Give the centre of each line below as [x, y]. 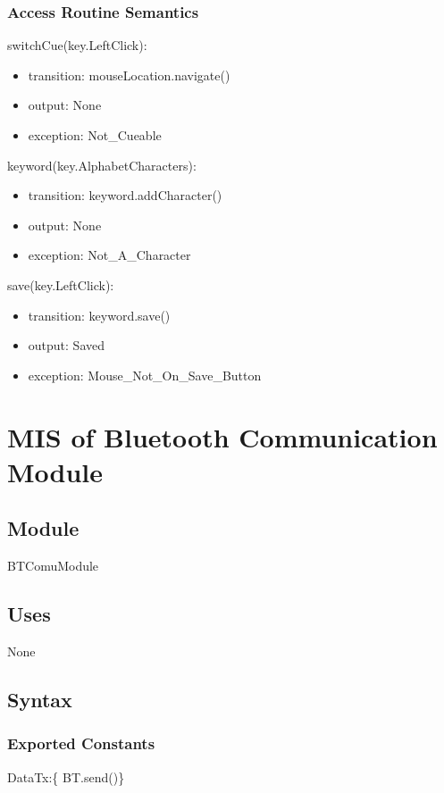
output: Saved [66, 345]
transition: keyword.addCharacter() [125, 195]
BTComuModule [53, 566]
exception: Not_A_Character [109, 255]
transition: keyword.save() [99, 315]
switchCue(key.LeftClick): [77, 45]
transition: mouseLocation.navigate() [129, 75]
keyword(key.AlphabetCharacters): [102, 165]
